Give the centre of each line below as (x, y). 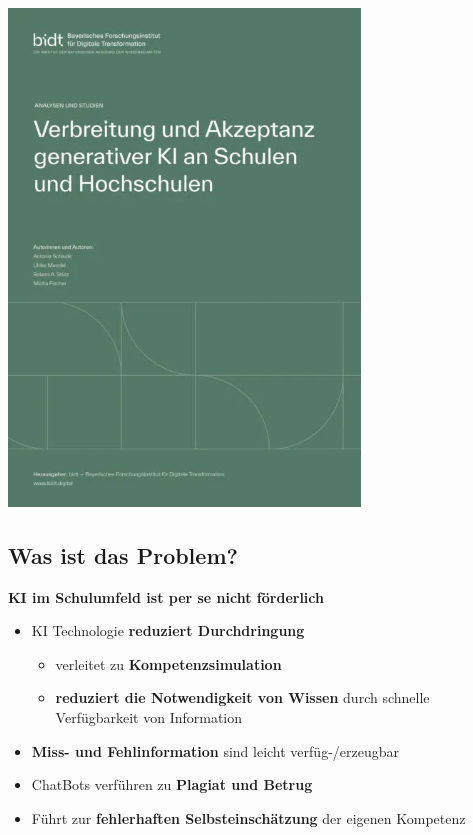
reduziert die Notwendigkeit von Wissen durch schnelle (242, 697)
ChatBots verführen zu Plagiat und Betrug (172, 784)
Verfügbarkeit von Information (149, 717)
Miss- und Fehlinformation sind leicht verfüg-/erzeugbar (215, 750)
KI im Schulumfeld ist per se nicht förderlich (166, 596)
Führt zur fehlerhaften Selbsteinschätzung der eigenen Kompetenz (248, 817)
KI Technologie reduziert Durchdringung (168, 630)
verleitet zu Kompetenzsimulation (168, 663)
